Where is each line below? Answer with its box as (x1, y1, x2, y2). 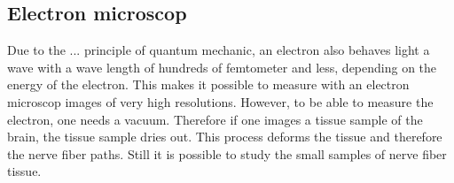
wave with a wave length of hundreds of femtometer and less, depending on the (7, 57, 437, 76)
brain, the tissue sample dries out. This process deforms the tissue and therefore (7, 127, 442, 146)
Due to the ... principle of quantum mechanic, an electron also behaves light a (7, 41, 430, 59)
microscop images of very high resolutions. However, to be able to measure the (7, 92, 434, 111)
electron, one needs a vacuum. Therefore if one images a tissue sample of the (7, 110, 423, 128)
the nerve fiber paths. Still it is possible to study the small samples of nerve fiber (7, 144, 447, 163)
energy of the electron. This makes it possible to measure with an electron (7, 75, 410, 94)
